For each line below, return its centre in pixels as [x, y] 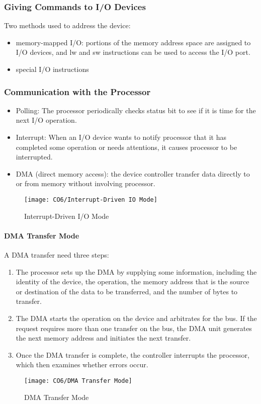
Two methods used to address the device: [67, 25]
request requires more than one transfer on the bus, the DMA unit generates [134, 328]
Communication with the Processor [77, 91]
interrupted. [34, 157]
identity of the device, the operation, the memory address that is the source [133, 281]
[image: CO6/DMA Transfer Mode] [78, 381]
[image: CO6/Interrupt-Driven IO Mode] [91, 199]
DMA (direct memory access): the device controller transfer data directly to [133, 173]
